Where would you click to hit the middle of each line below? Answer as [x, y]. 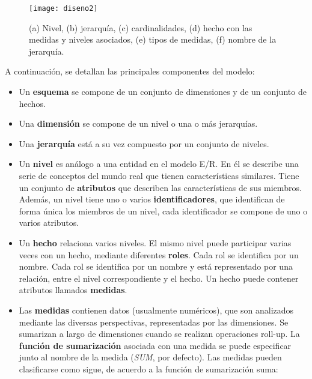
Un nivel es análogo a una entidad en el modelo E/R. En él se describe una [159, 164]
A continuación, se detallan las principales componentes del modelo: [130, 71]
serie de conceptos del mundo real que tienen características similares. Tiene [159, 175]
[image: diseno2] [63, 8]
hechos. [32, 103]
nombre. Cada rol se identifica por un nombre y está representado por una [156, 266]
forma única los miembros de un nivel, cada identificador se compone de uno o [163, 211]
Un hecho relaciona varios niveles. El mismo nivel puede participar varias [155, 242]
